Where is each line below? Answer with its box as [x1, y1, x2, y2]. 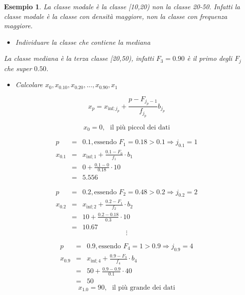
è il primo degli [187, 53, 232, 63]
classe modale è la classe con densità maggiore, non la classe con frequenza [4, 11, 227, 21]
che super [4, 63, 32, 73]
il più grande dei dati [112, 284, 175, 291]
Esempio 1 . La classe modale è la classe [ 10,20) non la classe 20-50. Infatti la [4, 1, 240, 11]
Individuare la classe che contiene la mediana [15, 37, 151, 47]
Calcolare [15, 79, 43, 90]
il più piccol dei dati [110, 124, 170, 131]
